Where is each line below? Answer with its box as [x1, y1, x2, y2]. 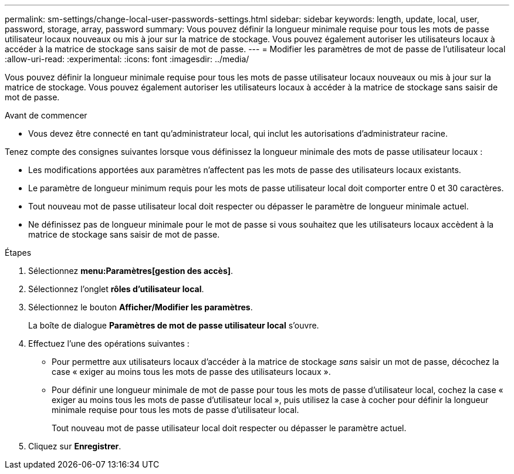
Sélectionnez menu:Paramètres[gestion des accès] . [28, 266, 234, 276]
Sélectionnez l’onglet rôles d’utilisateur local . [28, 284, 204, 294]
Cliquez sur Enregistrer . [28, 441, 121, 451]
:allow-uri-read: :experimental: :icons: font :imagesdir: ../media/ [5, 54, 249, 64]
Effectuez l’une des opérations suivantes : [28, 338, 190, 348]
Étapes [5, 248, 32, 258]
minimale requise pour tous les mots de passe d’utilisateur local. [52, 405, 299, 415]
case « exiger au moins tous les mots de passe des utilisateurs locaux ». [52, 367, 331, 377]
